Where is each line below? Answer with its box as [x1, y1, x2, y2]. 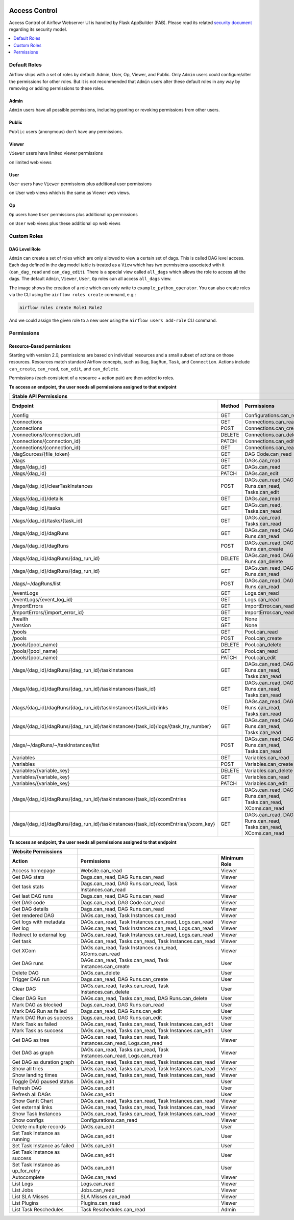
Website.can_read [80, 867, 122, 874]
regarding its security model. [9, 26, 67, 32]
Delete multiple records [12, 1123, 66, 1130]
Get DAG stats [12, 874, 45, 881]
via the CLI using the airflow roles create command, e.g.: [9, 292, 136, 298]
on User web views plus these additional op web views [9, 221, 121, 226]
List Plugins [12, 1200, 39, 1207]
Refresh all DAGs [12, 1091, 51, 1098]
